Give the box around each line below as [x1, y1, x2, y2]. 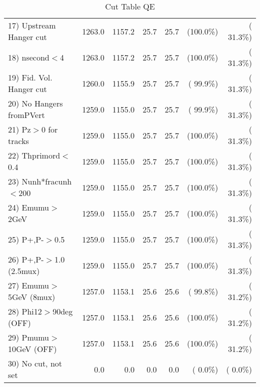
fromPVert [8, 109, 45, 120]
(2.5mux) [8, 265, 40, 276]
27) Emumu [8, 279, 49, 291]
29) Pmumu [8, 331, 49, 343]
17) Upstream [8, 19, 56, 31]
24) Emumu [8, 201, 49, 213]
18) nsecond [8, 51, 49, 63]
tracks [8, 135, 29, 146]
